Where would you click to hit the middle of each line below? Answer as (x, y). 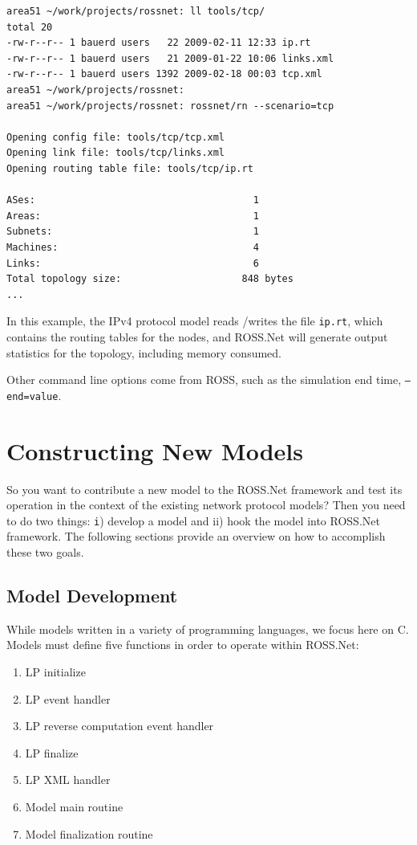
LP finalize (52, 752)
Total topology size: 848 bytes (150, 279)
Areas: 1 (133, 216)
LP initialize (55, 671)
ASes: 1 (133, 200)
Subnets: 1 (133, 232)
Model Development (92, 595)
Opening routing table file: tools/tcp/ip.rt (130, 168)
